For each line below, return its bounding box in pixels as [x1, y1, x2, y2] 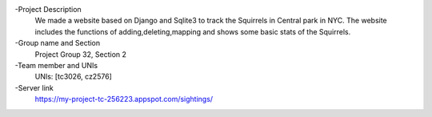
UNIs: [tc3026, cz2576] [34, 72, 112, 82]
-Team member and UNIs [14, 60, 98, 70]
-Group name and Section [14, 38, 101, 48]
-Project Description [14, 5, 82, 14]
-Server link [14, 83, 54, 92]
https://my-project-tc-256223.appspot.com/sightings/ [34, 95, 214, 104]
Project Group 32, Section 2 [34, 49, 127, 59]
